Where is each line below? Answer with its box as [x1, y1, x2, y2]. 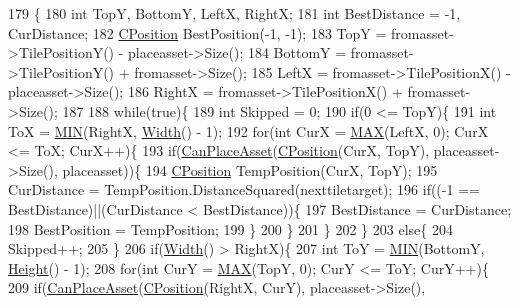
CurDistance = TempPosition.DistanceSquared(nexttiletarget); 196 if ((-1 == [8, 179, 480, 200]
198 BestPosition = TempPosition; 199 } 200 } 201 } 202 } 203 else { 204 [8, 218, 453, 239]
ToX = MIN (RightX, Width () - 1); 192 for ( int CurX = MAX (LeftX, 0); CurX [8, 120, 489, 141]
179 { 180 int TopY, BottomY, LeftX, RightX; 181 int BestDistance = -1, [8, 3, 461, 23]
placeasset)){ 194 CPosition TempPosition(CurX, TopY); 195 [62, 159, 438, 180]
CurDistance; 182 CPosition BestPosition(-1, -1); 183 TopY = [8, 22, 387, 43]
